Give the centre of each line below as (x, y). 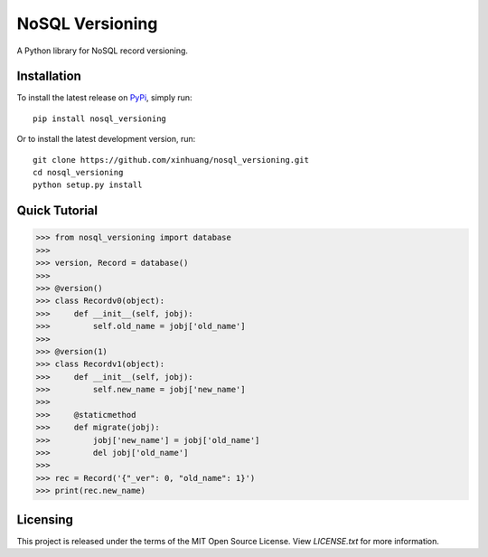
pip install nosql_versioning (100, 118)
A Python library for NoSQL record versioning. (103, 51)
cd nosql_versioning (78, 173)
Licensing (45, 519)
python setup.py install (88, 185)
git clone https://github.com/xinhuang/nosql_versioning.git (171, 160)
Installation (49, 76)
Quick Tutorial (57, 211)
